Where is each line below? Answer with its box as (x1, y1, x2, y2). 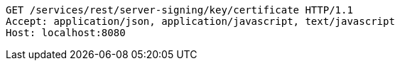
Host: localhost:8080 (6, 27, 126, 38)
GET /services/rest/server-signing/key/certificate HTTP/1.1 (6, 4, 353, 16)
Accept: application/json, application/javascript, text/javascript (6, 16, 395, 27)
